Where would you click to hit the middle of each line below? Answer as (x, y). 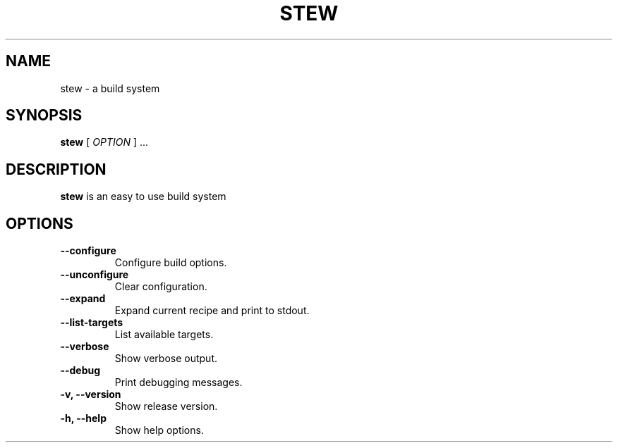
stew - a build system (110, 88)
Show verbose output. (166, 359)
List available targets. (164, 335)
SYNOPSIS (44, 116)
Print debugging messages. (178, 382)
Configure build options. (171, 263)
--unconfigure (95, 275)
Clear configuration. (161, 287)
